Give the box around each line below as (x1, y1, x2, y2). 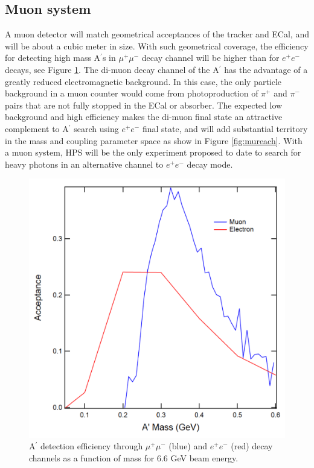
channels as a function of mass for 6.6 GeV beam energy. (29, 451, 239, 464)
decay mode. (187, 157, 233, 170)
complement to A (5, 122, 69, 134)
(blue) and (168, 440, 208, 452)
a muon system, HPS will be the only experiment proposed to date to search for (5, 146, 301, 159)
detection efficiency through (40, 440, 143, 452)
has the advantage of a (224, 63, 308, 75)
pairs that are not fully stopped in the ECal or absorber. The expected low (5, 98, 283, 111)
